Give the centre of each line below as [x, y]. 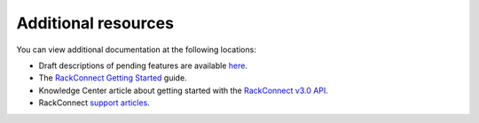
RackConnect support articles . [94, 103]
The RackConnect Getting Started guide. [113, 78]
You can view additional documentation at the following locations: [136, 50]
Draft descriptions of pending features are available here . [143, 65]
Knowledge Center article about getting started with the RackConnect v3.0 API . [183, 90]
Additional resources [95, 23]
